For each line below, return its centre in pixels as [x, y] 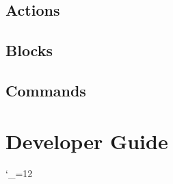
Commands [46, 90]
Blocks [29, 50]
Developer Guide [87, 141]
